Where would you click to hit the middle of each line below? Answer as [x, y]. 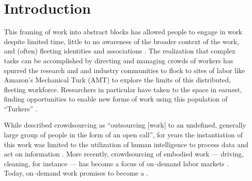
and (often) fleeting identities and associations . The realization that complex [120, 51]
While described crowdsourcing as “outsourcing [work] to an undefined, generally [125, 125]
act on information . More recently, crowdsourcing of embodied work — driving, [124, 154]
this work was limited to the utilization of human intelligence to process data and [126, 144]
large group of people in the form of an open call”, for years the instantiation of [123, 135]
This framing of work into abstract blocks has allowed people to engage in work [123, 32]
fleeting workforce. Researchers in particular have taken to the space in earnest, [123, 89]
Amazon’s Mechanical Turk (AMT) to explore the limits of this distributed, [117, 80]
